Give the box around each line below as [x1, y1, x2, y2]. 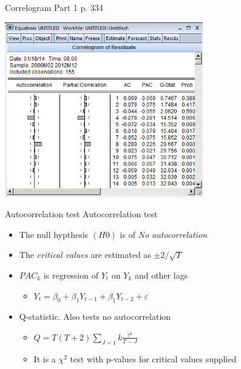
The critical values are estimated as [19, 248, 151, 261]
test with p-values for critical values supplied [70, 352, 237, 365]
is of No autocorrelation [120, 228, 208, 240]
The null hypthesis [19, 228, 89, 240]
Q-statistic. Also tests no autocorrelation [19, 310, 171, 323]
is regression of [43, 268, 98, 281]
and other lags [134, 268, 188, 281]
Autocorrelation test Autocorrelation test [5, 208, 158, 220]
